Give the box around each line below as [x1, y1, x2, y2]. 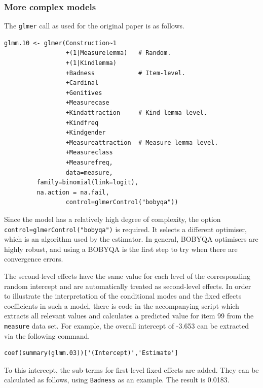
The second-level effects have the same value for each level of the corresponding [4, 271, 251, 281]
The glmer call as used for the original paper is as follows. [4, 20, 184, 31]
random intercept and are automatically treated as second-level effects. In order [4, 280, 251, 291]
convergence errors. [4, 253, 63, 264]
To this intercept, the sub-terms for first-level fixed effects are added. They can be [4, 364, 259, 375]
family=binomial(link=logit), [36, 179, 138, 186]
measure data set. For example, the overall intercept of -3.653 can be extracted [4, 320, 249, 331]
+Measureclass [65, 149, 113, 156]
